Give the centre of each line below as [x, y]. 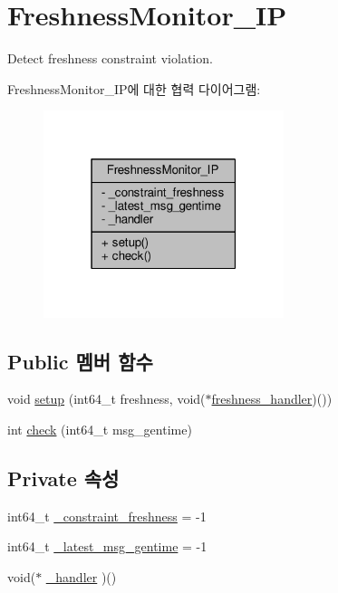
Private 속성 [63, 478]
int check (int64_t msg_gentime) [100, 429]
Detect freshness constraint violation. [110, 58]
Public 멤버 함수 [80, 361]
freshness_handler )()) [272, 399]
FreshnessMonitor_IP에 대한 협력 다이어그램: [134, 88]
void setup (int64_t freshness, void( [106, 399]
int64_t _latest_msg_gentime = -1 [107, 546]
